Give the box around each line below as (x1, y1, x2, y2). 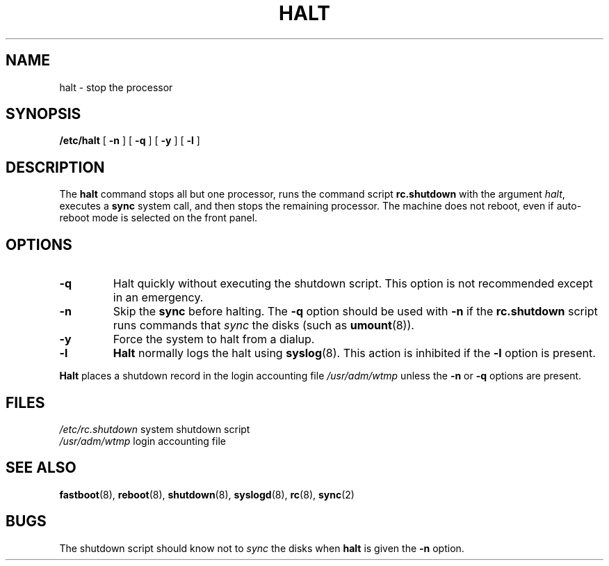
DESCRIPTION (6, 158, 105, 176)
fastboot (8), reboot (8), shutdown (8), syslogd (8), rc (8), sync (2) (59, 488, 355, 501)
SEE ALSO (6, 459, 76, 477)
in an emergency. (113, 290, 204, 305)
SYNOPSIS (6, 105, 81, 123)
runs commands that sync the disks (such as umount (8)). (113, 318, 414, 333)
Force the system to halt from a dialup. (113, 332, 315, 347)
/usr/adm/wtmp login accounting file (59, 434, 226, 447)
